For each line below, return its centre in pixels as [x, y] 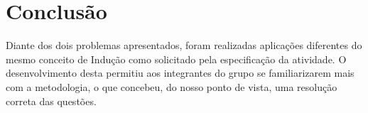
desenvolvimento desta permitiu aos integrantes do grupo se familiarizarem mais [180, 73]
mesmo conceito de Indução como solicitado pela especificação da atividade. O [176, 59]
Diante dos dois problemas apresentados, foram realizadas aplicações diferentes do [184, 45]
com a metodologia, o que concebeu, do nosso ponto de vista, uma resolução [172, 86]
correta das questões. [51, 101]
